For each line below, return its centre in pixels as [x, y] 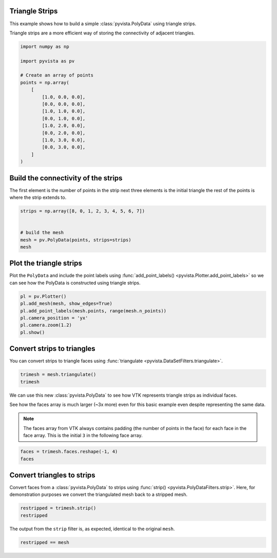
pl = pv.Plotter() [43, 296]
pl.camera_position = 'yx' [54, 318]
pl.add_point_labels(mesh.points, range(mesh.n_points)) [93, 311]
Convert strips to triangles [53, 349]
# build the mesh [42, 233]
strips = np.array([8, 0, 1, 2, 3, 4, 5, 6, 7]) [83, 211]
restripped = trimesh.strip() [58, 508]
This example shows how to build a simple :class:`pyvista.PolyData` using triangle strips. [103, 24]
